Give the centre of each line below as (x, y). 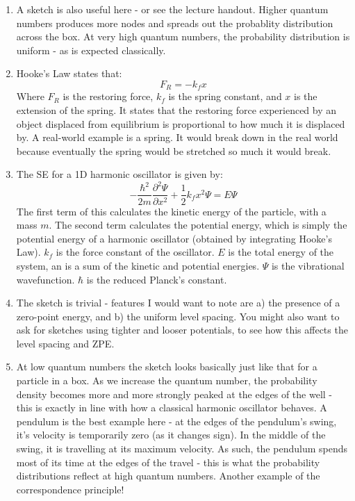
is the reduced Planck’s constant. (157, 279)
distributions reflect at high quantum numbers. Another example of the (168, 476)
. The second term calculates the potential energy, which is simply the (198, 225)
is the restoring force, (108, 96)
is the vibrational (308, 265)
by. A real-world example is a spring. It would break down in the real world (177, 137)
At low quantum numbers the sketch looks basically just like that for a (167, 367)
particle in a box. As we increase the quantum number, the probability (167, 380)
